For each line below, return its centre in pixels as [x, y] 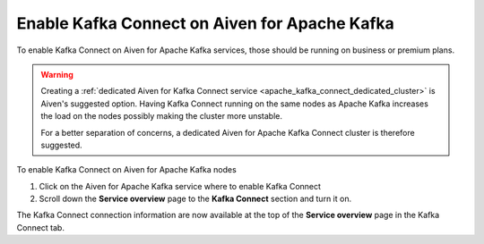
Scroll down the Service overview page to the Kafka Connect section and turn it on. [195, 199]
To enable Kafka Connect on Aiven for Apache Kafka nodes [126, 170]
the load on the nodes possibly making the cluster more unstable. [161, 116]
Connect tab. [40, 227]
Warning [57, 74]
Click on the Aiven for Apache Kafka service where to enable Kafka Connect [180, 186]
